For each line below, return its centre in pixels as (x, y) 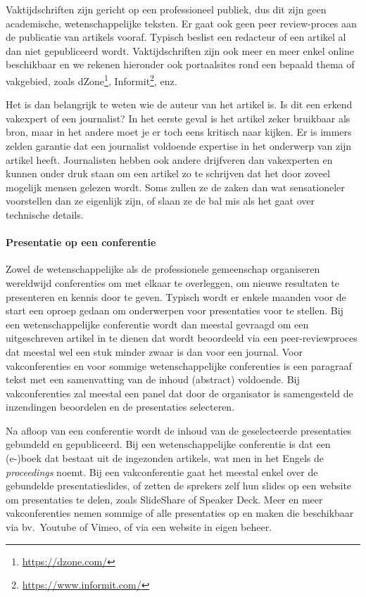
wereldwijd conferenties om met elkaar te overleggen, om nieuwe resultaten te (172, 282)
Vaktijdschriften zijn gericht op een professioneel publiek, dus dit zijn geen (166, 9)
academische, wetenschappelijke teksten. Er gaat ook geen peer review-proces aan (181, 23)
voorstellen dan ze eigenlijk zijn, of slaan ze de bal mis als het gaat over (160, 201)
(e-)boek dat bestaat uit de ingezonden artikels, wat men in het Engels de (165, 458)
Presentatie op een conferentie (81, 242)
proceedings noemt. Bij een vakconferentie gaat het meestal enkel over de (162, 471)
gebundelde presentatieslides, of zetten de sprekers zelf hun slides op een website (179, 486)
